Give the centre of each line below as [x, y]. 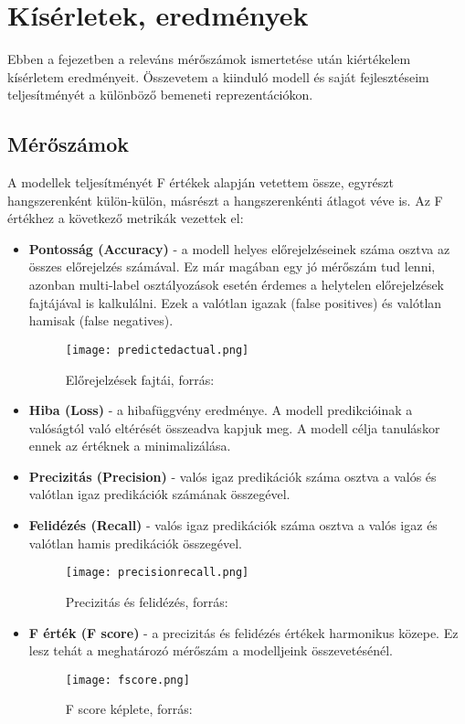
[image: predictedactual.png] [157, 350]
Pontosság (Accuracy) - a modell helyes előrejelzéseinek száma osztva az [239, 248]
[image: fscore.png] [127, 680]
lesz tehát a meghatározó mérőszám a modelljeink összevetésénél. [211, 650]
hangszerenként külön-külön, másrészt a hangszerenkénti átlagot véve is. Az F [225, 200]
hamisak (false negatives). [101, 320]
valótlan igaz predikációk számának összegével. [159, 494]
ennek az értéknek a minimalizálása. [130, 446]
